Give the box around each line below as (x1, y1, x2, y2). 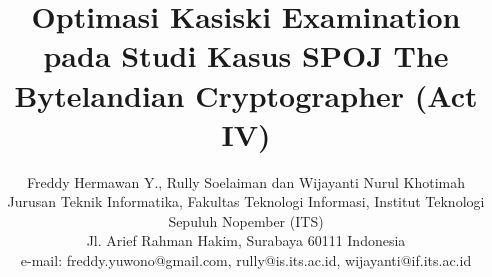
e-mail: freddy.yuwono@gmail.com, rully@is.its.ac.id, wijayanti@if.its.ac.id (20, 250, 472, 271)
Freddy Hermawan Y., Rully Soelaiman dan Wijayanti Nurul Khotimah (26, 171, 466, 192)
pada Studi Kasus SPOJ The (43, 35, 449, 76)
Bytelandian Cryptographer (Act (14, 74, 478, 115)
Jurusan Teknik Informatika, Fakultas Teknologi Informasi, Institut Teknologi (7, 191, 485, 212)
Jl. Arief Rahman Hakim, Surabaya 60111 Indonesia (86, 230, 406, 251)
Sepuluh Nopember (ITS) (168, 210, 324, 231)
